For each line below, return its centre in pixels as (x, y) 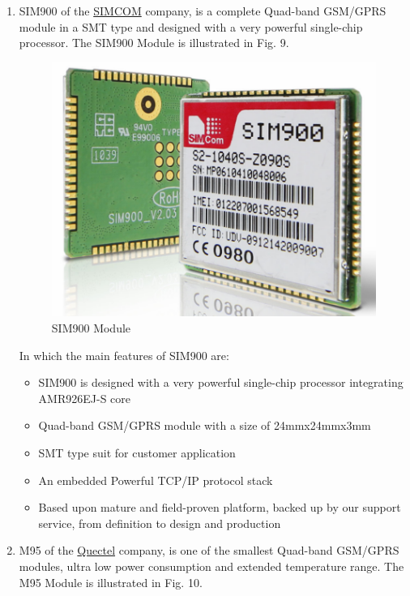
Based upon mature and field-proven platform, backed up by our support (220, 507)
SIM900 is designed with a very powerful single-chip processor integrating (221, 382)
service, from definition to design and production (160, 523)
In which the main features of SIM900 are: (124, 355)
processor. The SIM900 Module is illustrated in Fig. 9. (154, 43)
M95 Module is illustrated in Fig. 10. (111, 582)
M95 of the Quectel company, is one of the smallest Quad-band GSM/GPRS (209, 550)
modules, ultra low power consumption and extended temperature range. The (211, 566)
